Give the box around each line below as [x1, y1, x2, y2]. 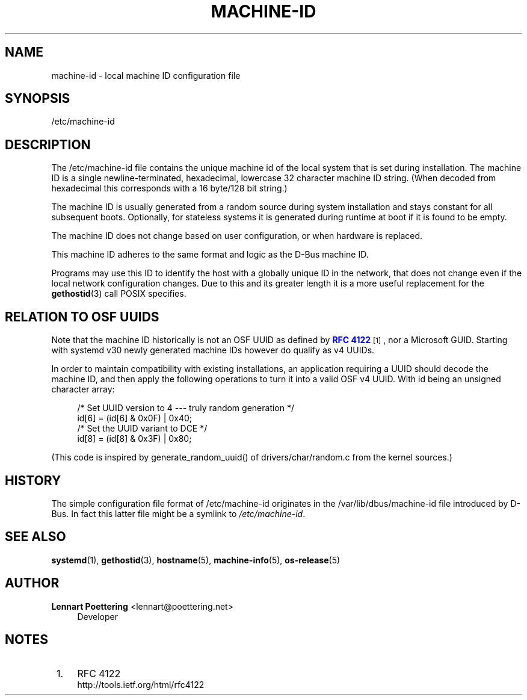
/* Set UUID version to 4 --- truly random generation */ [77, 403, 295, 413]
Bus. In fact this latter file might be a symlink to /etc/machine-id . [51, 508, 306, 519]
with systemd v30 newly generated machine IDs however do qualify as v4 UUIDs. [51, 345, 375, 356]
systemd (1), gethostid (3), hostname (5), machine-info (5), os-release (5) [51, 554, 341, 565]
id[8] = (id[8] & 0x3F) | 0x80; [77, 433, 192, 444]
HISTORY [5, 472, 61, 488]
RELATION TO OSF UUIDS [5, 309, 159, 324]
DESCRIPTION [5, 137, 91, 152]
